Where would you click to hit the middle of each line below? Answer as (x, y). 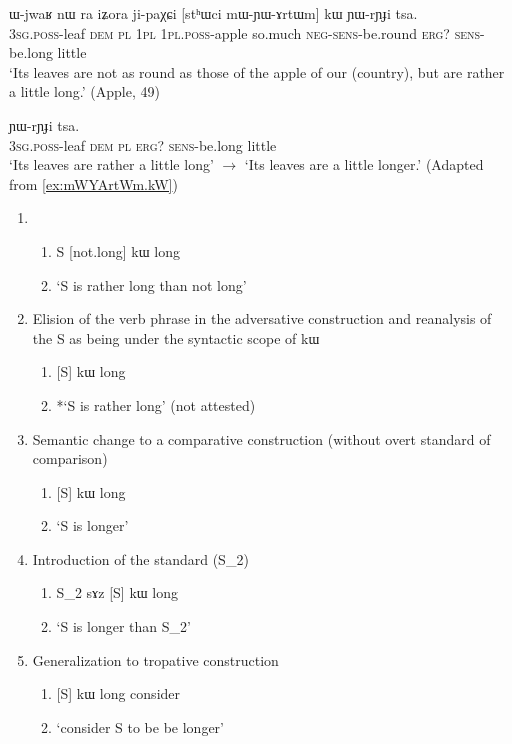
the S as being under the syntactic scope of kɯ (176, 337)
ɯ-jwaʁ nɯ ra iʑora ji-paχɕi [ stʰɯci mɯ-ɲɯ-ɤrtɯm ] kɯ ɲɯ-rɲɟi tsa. (213, 13)
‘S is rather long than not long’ (151, 284)
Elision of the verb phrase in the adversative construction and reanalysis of (262, 318)
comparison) (70, 458)
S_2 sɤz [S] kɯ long (117, 592)
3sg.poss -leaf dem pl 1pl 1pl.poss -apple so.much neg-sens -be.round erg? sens (245, 32)
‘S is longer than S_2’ (123, 626)
